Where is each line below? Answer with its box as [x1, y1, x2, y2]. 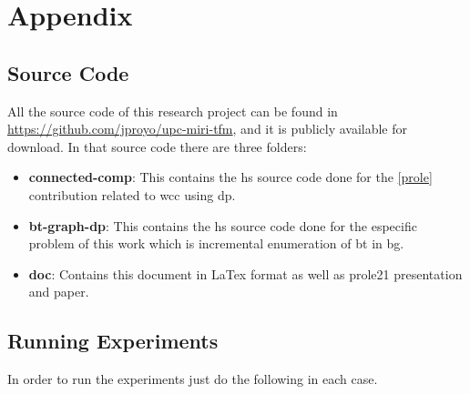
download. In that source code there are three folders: [7, 136, 307, 156]
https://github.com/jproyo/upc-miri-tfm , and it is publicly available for [7, 119, 408, 138]
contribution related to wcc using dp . [28, 185, 236, 204]
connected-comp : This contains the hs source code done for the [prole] [28, 167, 433, 187]
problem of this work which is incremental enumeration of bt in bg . [28, 234, 404, 253]
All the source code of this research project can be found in [7, 101, 338, 120]
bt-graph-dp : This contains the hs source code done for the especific [28, 216, 417, 235]
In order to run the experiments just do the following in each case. [7, 369, 378, 389]
